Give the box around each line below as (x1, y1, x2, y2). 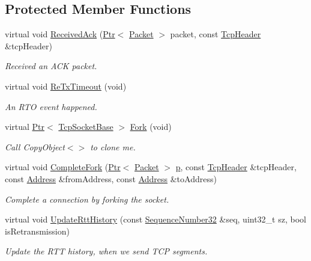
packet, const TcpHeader (170, 28, 261, 40)
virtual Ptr (5, 120, 45, 133)
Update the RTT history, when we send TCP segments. (5, 245, 208, 257)
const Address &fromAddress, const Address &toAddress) (5, 172, 217, 185)
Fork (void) (130, 120, 172, 133)
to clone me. (90, 140, 136, 153)
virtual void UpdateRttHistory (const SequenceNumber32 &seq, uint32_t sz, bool (5, 213, 306, 226)
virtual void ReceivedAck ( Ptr (5, 28, 115, 40)
